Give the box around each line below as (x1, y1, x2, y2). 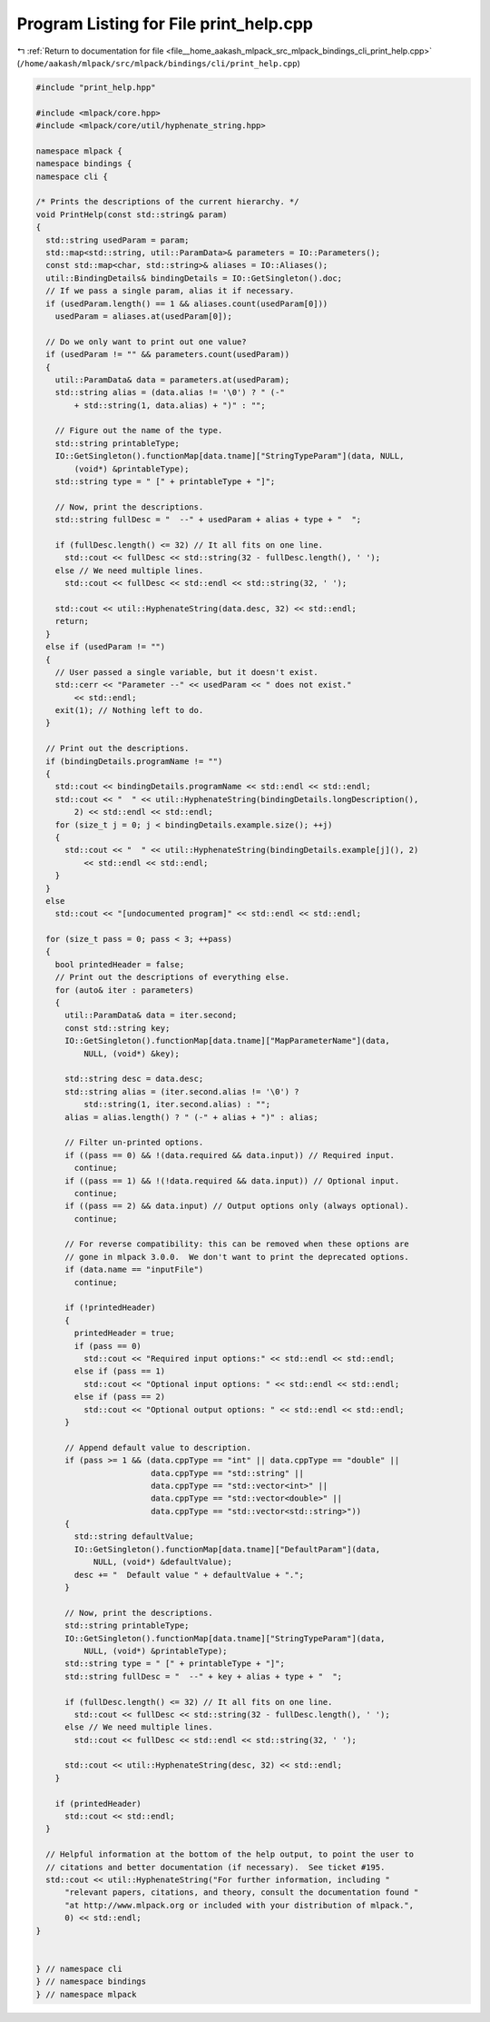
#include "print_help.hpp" (35, 82, 156, 93)
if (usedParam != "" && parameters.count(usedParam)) (45, 350, 290, 360)
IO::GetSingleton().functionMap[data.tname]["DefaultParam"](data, (73, 1544, 381, 1554)
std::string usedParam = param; (45, 234, 190, 245)
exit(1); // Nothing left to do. (54, 705, 204, 716)
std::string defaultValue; (73, 1531, 194, 1541)
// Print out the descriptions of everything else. (54, 972, 290, 983)
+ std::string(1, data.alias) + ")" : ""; (73, 400, 267, 411)
